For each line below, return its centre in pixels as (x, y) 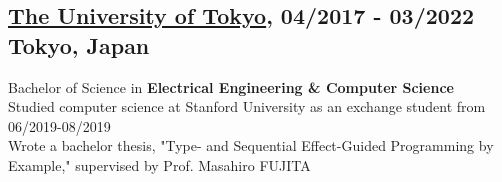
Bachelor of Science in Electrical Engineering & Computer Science (231, 86)
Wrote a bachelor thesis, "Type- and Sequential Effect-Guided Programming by (251, 145)
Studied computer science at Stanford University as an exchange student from (247, 106)
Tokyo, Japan (79, 44)
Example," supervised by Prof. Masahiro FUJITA (159, 164)
